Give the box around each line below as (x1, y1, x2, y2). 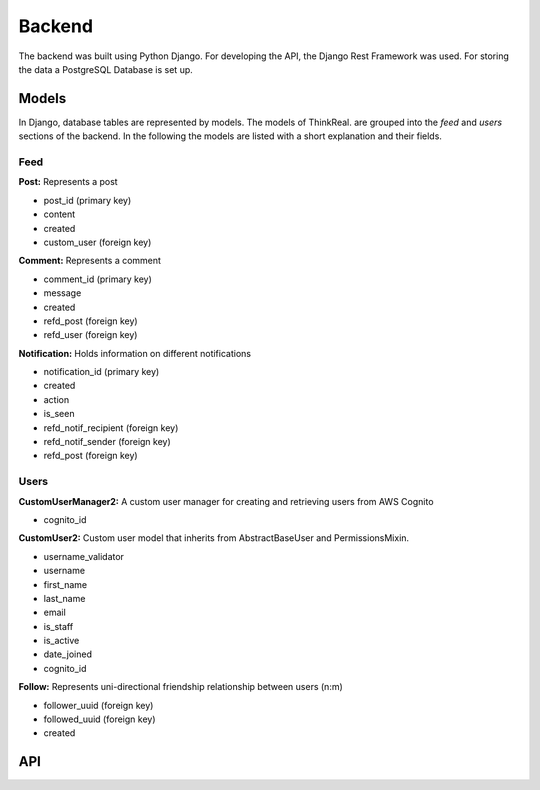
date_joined (43, 648, 92, 660)
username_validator (43, 550, 125, 562)
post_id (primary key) (43, 194, 132, 206)
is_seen (43, 408, 75, 420)
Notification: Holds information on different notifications (18, 347, 252, 359)
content (43, 208, 76, 220)
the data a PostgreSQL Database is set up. (18, 63, 194, 75)
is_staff (43, 620, 74, 632)
